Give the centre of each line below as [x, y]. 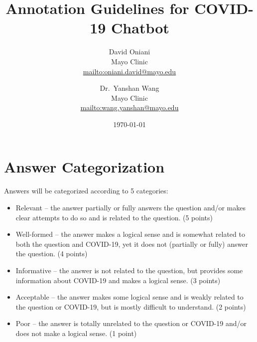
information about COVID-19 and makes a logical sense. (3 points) [118, 280]
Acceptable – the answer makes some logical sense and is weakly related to [129, 297]
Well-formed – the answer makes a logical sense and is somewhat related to [130, 234]
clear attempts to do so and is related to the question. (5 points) [114, 217]
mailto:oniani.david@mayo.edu [129, 71]
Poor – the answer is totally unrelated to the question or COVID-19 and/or [131, 323]
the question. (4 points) [52, 254]
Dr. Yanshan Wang [129, 88]
